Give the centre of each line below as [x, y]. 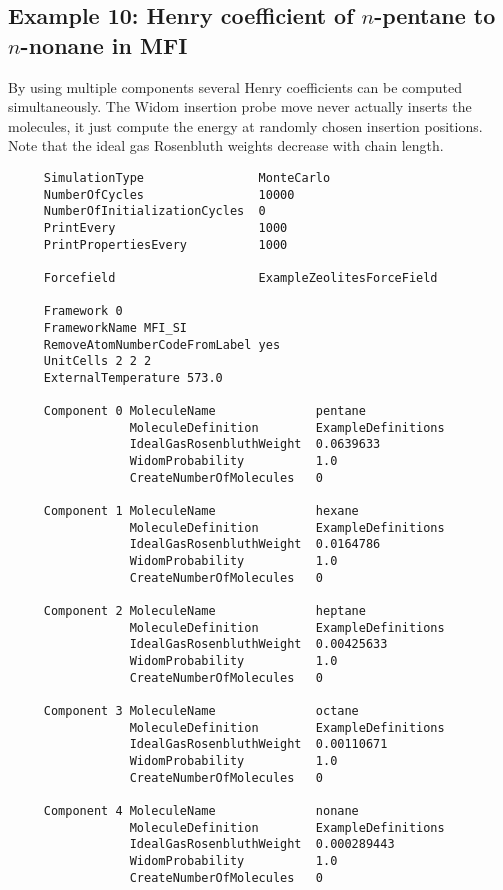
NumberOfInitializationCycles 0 [154, 211]
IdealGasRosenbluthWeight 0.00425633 [258, 644]
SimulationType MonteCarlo [187, 177]
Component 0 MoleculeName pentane [204, 411]
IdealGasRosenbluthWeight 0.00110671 [258, 744]
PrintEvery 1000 [165, 227]
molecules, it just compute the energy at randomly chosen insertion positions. [245, 125]
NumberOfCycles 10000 [169, 194]
